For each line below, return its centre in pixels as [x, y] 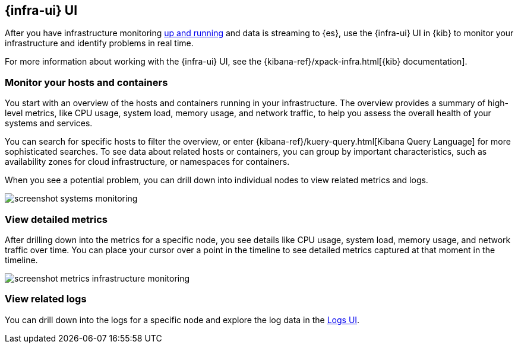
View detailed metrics [56, 219]
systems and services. [49, 123]
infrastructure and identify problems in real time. [99, 43]
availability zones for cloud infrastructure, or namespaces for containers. [147, 162]
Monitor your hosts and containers [86, 82]
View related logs [46, 299]
